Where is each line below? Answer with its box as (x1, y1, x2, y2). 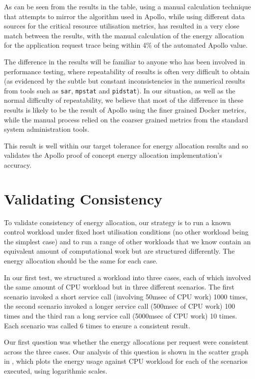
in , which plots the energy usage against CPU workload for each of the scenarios (4, 356, 248, 366)
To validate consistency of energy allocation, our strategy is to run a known (4, 217, 231, 227)
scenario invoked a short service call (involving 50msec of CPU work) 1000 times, (4, 291, 248, 301)
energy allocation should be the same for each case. (4, 256, 158, 266)
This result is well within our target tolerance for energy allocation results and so (4, 140, 248, 150)
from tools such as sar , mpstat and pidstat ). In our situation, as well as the (4, 85, 235, 95)
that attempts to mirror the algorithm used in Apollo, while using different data (4, 11, 245, 21)
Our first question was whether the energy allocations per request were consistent (4, 337, 249, 347)
